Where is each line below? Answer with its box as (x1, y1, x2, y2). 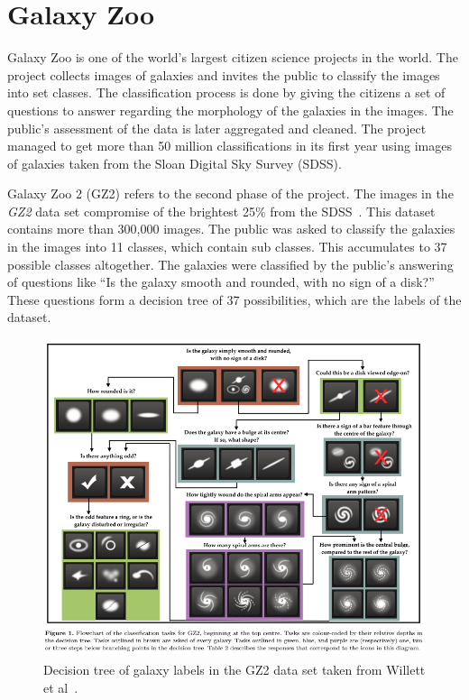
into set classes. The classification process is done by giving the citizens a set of (7, 83, 446, 102)
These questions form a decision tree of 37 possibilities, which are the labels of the (7, 290, 462, 309)
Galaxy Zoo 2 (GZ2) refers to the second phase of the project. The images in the (7, 184, 454, 203)
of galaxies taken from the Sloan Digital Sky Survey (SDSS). (7, 153, 342, 172)
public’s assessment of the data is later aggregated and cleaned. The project (7, 118, 427, 137)
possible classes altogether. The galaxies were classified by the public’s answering (7, 254, 454, 273)
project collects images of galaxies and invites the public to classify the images (7, 65, 440, 84)
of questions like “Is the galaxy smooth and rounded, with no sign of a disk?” (7, 272, 435, 291)
